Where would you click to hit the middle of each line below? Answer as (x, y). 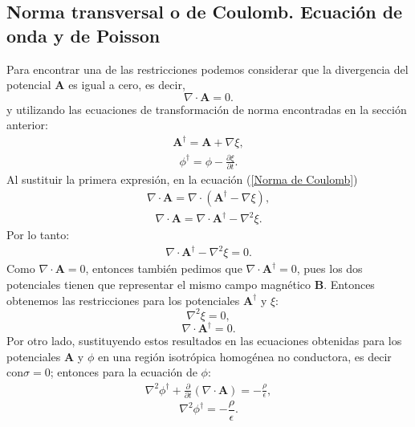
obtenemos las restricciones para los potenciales (123, 300)
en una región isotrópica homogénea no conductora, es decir (244, 356)
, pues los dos (330, 268)
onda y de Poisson (83, 35)
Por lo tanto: (38, 235)
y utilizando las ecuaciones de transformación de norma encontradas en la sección (207, 109)
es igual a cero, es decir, (127, 85)
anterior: (27, 125)
